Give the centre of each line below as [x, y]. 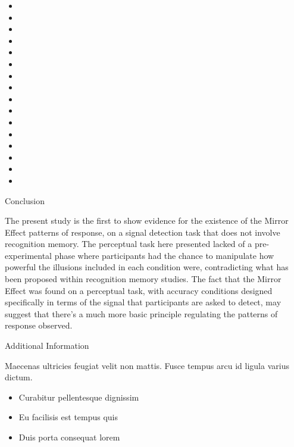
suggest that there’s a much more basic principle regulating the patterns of [141, 313]
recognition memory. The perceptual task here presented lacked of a [129, 244]
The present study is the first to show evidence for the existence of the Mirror [147, 221]
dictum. [19, 377]
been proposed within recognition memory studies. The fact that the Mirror [143, 279]
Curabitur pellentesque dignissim [79, 397]
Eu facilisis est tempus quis [68, 417]
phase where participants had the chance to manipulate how [164, 255]
